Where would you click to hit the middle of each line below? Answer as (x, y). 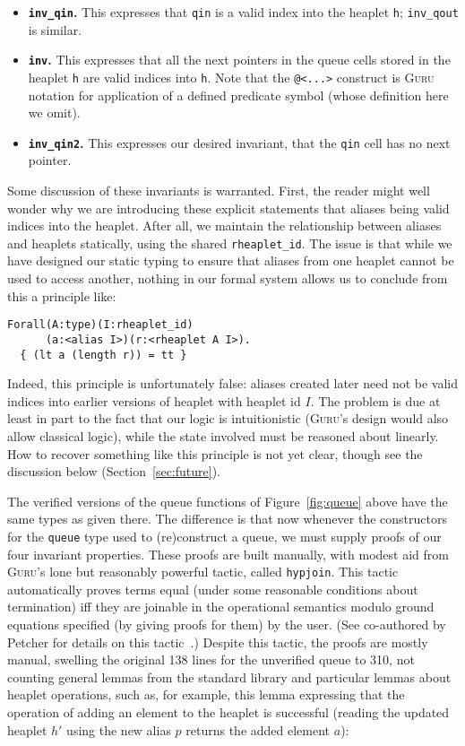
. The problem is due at (375, 400)
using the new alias (119, 729)
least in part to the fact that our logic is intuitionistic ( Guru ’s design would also (228, 418)
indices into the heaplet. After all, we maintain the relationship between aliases (224, 226)
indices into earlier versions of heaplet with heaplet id (154, 400)
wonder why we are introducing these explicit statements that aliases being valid (228, 208)
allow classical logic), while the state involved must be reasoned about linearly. (223, 435)
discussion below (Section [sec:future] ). (114, 471)
